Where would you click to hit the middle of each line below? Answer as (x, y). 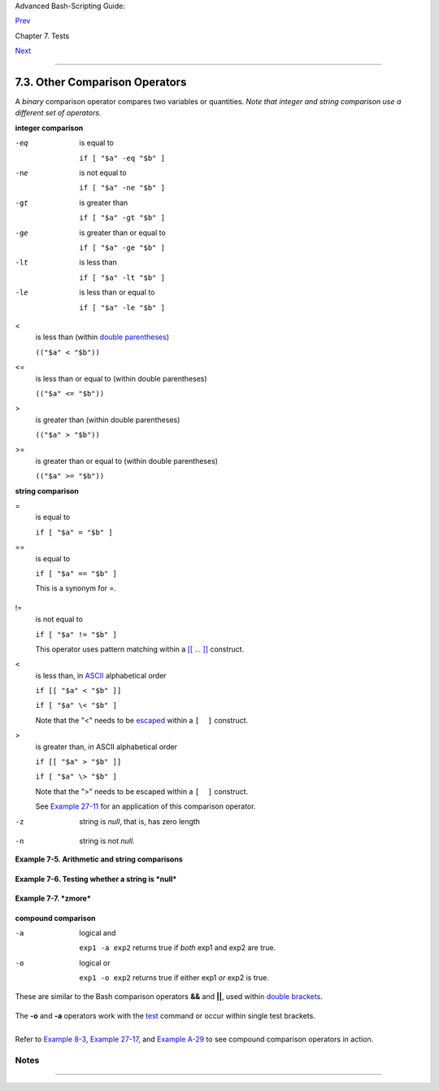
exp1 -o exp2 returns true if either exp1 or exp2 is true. (174, 978)
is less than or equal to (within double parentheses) (121, 378)
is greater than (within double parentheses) (108, 420)
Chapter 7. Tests (42, 36)
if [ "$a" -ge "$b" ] (122, 247)
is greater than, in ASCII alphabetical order (106, 746)
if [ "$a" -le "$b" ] (122, 308)
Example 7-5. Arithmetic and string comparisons (99, 859)
